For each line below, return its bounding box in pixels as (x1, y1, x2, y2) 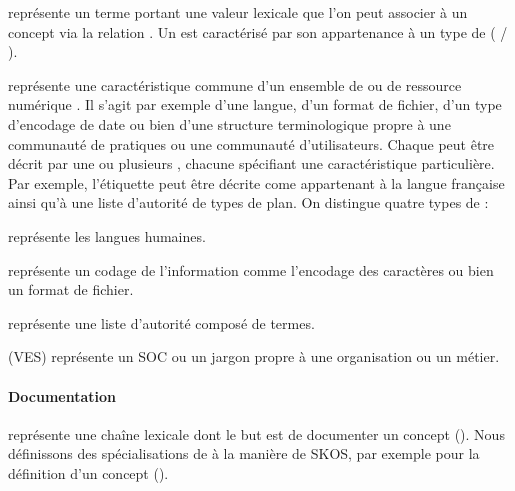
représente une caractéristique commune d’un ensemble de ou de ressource (8, 74, 462, 95)
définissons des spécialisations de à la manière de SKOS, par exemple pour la (8, 443, 480, 464)
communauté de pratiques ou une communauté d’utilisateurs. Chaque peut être (8, 133, 495, 154)
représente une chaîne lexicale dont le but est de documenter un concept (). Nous (8, 423, 505, 444)
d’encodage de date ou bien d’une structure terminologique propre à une (8, 113, 451, 134)
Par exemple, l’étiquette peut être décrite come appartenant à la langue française (8, 172, 505, 193)
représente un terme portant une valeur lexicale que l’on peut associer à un (8, 2, 468, 22)
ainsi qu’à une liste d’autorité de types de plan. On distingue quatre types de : (8, 192, 489, 213)
